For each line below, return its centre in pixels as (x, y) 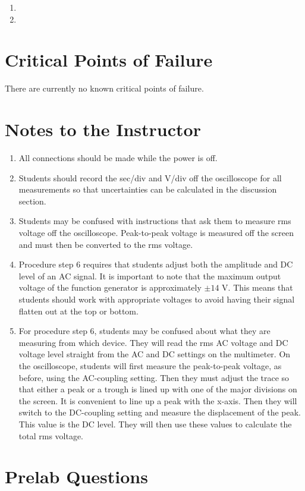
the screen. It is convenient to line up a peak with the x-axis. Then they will (158, 400)
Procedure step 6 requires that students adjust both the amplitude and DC (156, 264)
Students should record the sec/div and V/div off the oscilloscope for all (150, 177)
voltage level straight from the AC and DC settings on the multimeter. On (155, 354)
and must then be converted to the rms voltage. (106, 244)
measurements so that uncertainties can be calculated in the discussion (148, 189)
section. (32, 201)
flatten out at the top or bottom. (78, 311)
